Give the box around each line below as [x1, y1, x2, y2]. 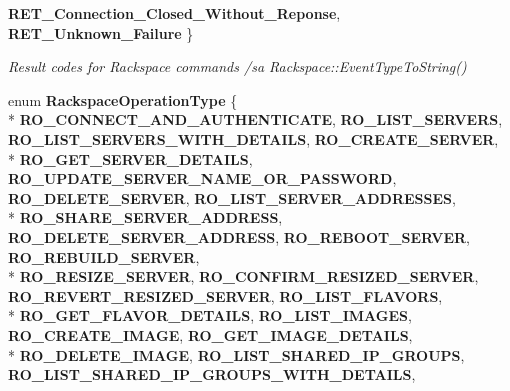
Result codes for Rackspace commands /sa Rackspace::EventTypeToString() [8, 56, 467, 77]
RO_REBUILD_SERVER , [8, 246, 200, 267]
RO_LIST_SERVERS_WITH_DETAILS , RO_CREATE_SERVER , [8, 128, 499, 149]
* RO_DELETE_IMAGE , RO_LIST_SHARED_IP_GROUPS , [8, 344, 465, 365]
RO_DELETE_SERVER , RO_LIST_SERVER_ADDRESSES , [8, 187, 456, 208]
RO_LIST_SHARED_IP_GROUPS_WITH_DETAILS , [8, 364, 416, 385]
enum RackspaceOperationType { [8, 89, 238, 110]
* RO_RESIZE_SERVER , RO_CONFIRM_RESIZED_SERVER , [8, 266, 479, 287]
